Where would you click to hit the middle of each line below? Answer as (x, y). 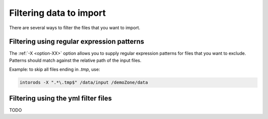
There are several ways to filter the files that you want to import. (75, 28)
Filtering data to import (58, 13)
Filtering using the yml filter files (61, 98)
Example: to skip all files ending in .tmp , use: (55, 70)
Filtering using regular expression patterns (77, 42)
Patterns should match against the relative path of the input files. (75, 60)
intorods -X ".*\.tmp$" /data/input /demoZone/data (84, 82)
